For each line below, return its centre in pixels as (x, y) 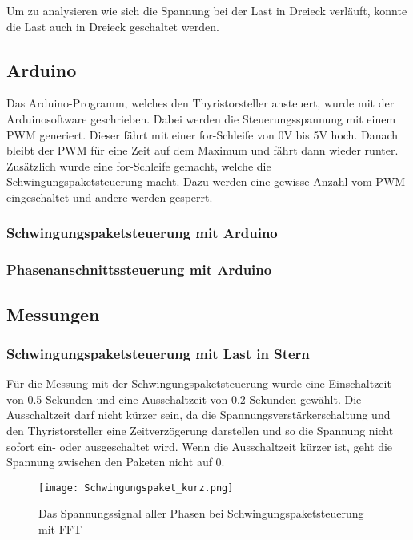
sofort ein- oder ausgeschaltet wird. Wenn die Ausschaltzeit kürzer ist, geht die (200, 446)
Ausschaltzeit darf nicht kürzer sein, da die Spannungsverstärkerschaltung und (198, 415)
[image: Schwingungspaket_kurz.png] (136, 488)
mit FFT (60, 529)
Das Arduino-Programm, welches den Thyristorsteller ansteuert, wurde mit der (200, 103)
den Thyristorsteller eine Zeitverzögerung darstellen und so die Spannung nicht (200, 431)
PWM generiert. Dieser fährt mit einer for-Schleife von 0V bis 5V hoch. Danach (202, 134)
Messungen (53, 314)
